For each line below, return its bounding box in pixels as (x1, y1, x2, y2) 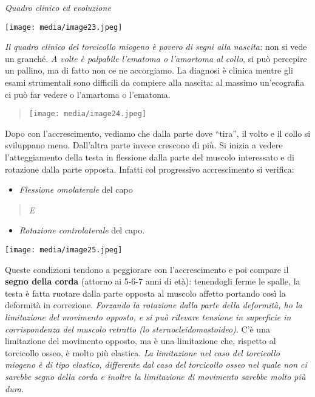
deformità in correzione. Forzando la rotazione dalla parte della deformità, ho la (5, 299, 302, 311)
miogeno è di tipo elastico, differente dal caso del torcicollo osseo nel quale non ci (5, 358, 307, 371)
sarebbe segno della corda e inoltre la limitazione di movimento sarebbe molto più (5, 370, 306, 383)
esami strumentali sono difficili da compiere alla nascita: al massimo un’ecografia (5, 76, 305, 89)
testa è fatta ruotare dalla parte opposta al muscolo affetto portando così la (5, 286, 286, 299)
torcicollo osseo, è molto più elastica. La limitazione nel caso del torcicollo (5, 346, 280, 359)
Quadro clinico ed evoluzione (5, 1, 111, 13)
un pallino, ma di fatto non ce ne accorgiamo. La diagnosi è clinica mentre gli (5, 64, 293, 77)
